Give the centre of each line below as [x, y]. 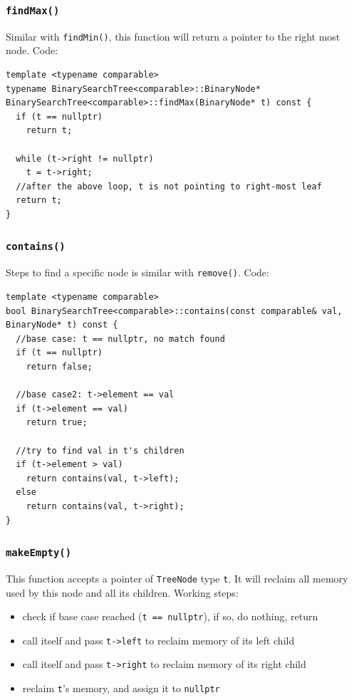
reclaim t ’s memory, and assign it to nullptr [121, 688]
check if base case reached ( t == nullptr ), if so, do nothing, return [170, 616]
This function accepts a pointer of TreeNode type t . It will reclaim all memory [177, 578]
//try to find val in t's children [100, 450]
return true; [57, 423]
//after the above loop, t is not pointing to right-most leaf [169, 186]
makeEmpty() [39, 553]
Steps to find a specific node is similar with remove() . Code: [137, 272]
